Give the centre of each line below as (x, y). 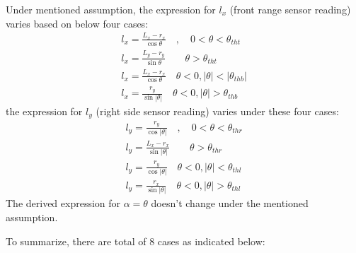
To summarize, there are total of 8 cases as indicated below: (136, 241)
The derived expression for (63, 203)
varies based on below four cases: (77, 23)
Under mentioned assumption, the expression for (111, 9)
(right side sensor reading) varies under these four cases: (217, 111)
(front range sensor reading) (290, 9)
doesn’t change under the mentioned (230, 203)
